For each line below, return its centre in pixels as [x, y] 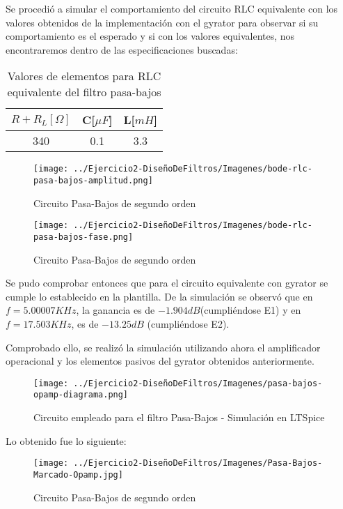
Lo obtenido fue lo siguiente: [66, 440]
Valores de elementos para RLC [84, 76]
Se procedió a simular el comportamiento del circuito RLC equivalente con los [172, 8]
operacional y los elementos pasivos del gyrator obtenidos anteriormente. [160, 361]
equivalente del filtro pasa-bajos [84, 92]
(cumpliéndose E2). [188, 323]
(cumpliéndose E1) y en [250, 310]
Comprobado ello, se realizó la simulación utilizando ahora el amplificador [163, 347]
